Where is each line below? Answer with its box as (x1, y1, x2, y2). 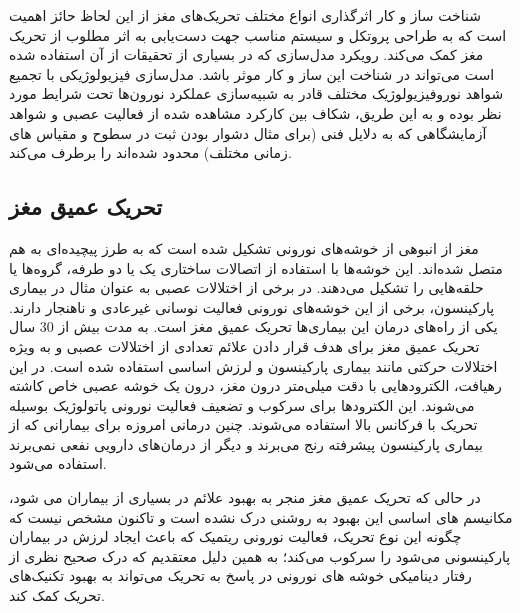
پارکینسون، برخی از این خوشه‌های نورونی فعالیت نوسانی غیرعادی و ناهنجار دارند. (9, 296, 495, 317)
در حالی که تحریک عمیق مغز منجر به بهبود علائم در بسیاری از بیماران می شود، (9, 487, 481, 508)
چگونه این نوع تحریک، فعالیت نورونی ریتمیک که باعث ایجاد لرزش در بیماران (9, 526, 462, 547)
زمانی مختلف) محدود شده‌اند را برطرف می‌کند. (9, 142, 292, 163)
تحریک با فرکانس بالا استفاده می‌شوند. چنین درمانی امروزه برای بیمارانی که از (9, 414, 478, 435)
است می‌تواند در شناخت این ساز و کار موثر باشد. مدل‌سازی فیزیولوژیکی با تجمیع (9, 63, 495, 84)
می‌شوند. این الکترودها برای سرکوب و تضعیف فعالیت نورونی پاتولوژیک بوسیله (9, 394, 475, 415)
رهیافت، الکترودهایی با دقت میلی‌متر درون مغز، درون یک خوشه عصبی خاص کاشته (9, 375, 502, 396)
